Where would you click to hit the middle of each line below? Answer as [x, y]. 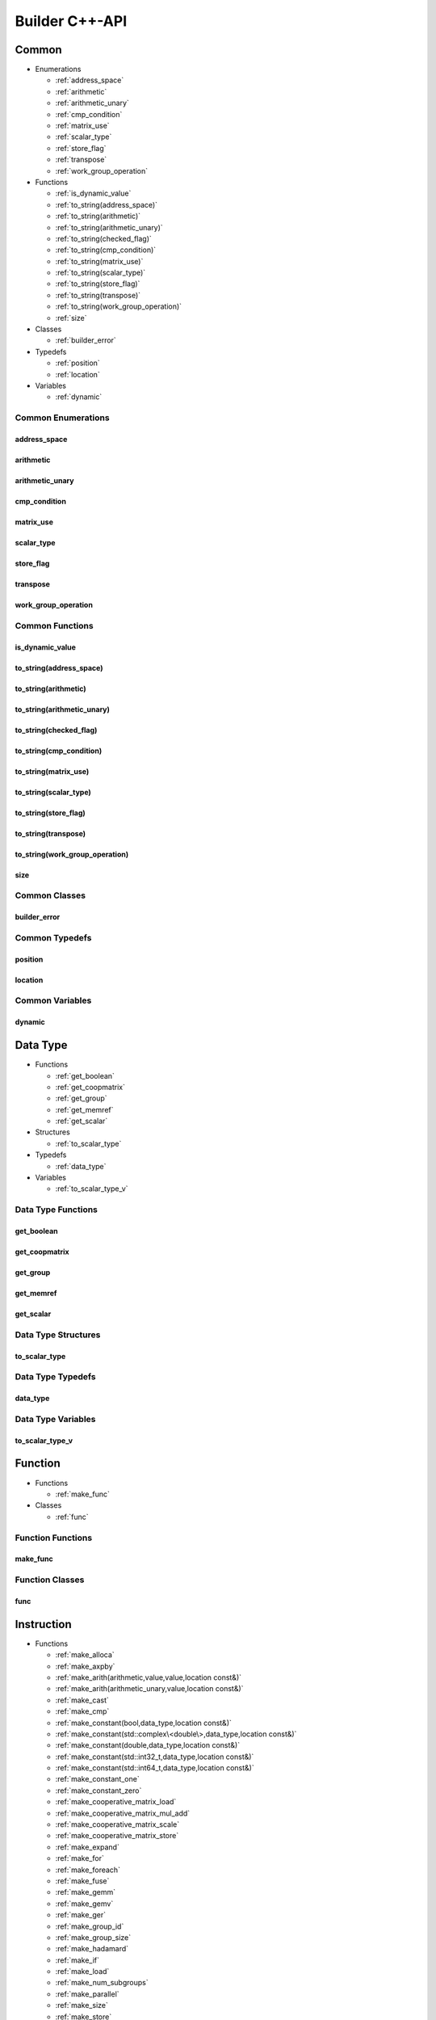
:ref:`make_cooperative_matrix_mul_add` [123, 1813]
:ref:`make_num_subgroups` [102, 1983]
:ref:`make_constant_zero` [99, 1791]
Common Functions [54, 625]
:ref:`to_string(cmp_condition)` [106, 250]
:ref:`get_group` [82, 1098]
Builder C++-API [71, 21]
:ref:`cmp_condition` [89, 114]
